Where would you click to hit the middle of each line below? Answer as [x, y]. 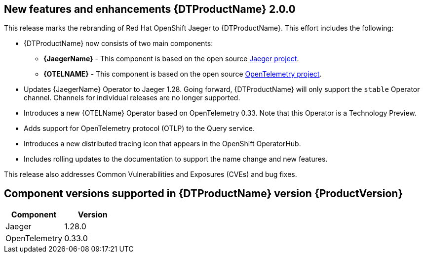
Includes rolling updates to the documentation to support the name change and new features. [176, 159]
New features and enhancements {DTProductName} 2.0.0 [150, 9]
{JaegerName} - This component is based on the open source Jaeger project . [171, 59]
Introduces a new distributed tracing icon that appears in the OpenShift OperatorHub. [162, 144]
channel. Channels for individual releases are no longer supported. [132, 98]
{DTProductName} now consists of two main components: [118, 43]
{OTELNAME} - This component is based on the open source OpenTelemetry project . [183, 74]
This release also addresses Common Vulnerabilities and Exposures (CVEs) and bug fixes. [151, 174]
